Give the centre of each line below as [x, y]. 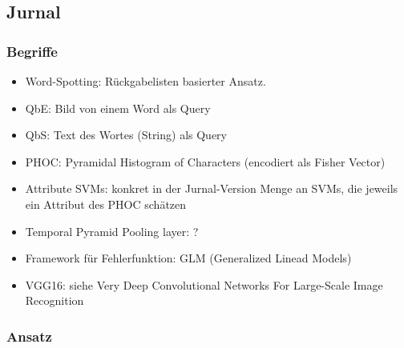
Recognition [55, 300]
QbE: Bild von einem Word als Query [118, 108]
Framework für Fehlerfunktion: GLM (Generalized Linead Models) [188, 258]
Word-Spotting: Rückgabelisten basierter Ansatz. [145, 81]
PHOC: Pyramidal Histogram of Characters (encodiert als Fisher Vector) [205, 161]
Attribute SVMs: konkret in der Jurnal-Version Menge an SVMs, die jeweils [212, 188]
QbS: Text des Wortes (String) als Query [126, 135]
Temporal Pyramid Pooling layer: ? [112, 231]
